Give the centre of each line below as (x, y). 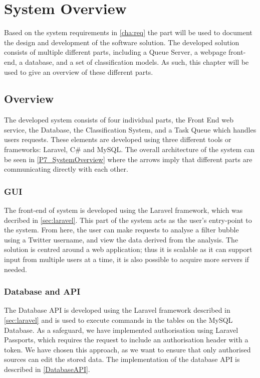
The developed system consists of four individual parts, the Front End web (119, 120)
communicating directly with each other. (66, 169)
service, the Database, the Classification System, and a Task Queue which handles (130, 129)
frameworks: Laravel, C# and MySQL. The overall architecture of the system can (129, 149)
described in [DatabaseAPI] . (47, 369)
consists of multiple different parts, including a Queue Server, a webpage (115, 52)
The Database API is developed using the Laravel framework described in (117, 310)
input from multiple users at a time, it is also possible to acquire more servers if (126, 259)
